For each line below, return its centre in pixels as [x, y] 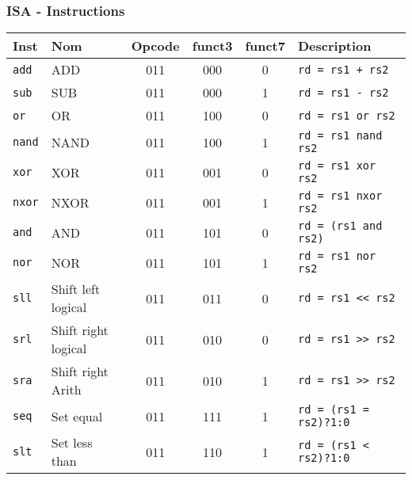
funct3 [212, 46]
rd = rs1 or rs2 [346, 115]
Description [334, 46]
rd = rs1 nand [340, 136]
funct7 [265, 46]
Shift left [76, 289]
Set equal [77, 416]
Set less [72, 443]
